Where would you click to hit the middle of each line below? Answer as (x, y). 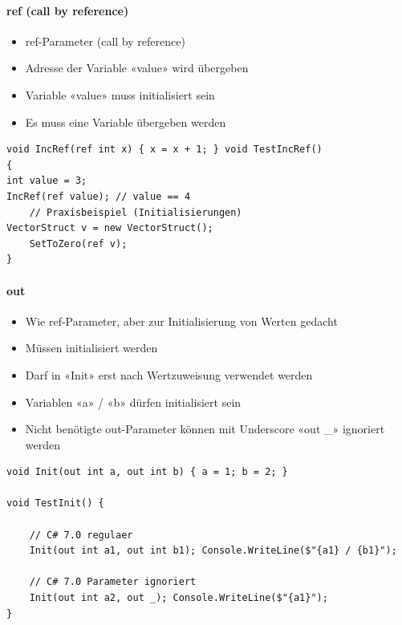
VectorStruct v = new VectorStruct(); (110, 228)
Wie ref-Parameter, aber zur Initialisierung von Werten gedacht (181, 321)
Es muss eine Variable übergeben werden (126, 122)
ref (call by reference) (68, 10)
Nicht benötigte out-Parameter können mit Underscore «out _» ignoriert (205, 429)
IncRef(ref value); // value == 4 (99, 196)
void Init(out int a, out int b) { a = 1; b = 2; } (147, 472)
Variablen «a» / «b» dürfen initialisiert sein (133, 402)
